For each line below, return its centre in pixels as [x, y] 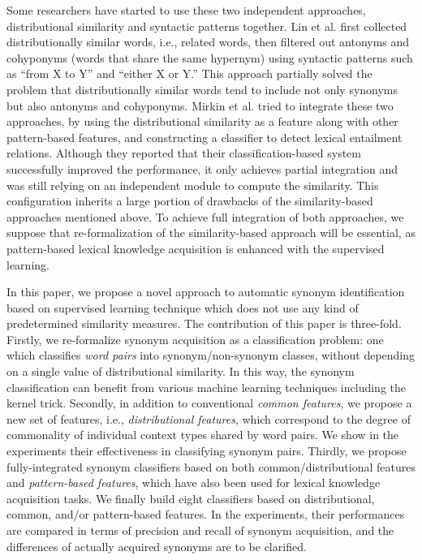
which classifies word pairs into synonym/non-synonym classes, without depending [211, 355]
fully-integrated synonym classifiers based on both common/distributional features [211, 466]
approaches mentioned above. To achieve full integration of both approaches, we [205, 216]
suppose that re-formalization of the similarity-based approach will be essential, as [211, 233]
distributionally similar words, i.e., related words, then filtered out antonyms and [208, 42]
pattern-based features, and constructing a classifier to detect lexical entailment [205, 137]
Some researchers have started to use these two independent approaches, [186, 10]
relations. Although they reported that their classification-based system [184, 153]
